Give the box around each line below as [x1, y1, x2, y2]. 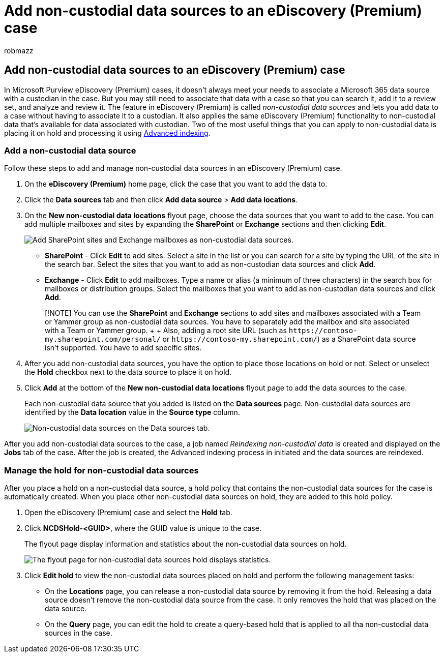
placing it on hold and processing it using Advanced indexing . [4, 128, 211, 137]
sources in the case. [45, 629, 112, 638]
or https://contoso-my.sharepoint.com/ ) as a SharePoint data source [162, 335, 416, 344]
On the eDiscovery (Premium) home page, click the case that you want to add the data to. [24, 180, 328, 189]
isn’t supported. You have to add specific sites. [45, 343, 202, 352]
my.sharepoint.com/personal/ [45, 335, 161, 344]
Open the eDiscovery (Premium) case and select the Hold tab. [24, 508, 232, 517]
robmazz [4, 46, 34, 55]
